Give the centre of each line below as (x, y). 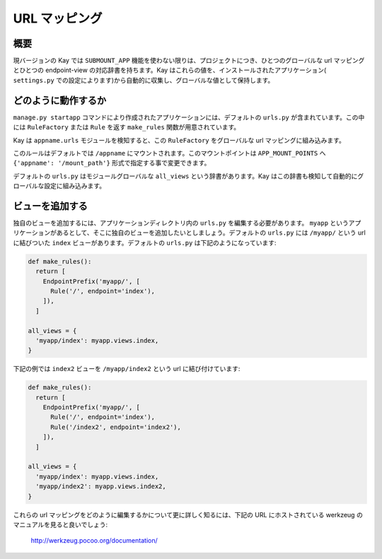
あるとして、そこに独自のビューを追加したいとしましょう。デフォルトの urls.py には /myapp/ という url (211, 233)
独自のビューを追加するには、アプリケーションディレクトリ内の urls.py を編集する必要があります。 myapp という (181, 223)
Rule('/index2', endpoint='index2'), (116, 427)
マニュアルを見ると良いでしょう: (60, 524)
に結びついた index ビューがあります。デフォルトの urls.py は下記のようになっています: (145, 242)
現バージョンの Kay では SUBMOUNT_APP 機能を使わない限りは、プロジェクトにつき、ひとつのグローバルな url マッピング (189, 61)
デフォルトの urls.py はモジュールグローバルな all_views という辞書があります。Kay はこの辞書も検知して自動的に (185, 176)
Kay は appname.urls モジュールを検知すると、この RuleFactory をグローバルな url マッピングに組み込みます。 (179, 140)
